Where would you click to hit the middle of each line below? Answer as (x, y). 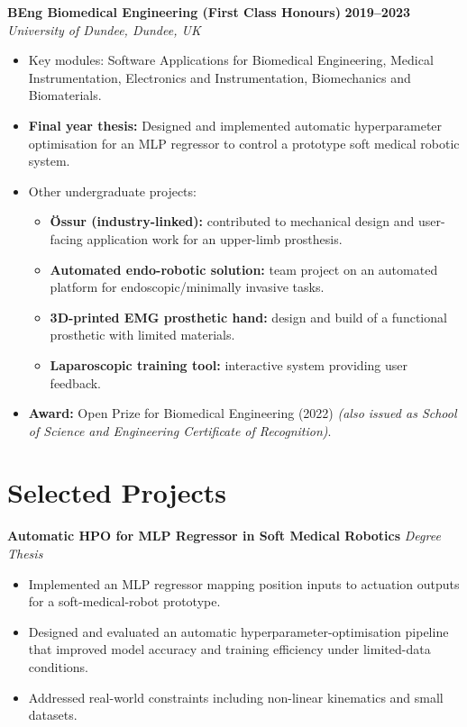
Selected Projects (117, 492)
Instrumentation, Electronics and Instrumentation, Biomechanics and (220, 77)
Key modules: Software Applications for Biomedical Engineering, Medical (231, 60)
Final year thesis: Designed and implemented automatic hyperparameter (235, 125)
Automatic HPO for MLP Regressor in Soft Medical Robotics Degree (224, 536)
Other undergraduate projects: (112, 191)
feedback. (75, 382)
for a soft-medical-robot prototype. (124, 601)
